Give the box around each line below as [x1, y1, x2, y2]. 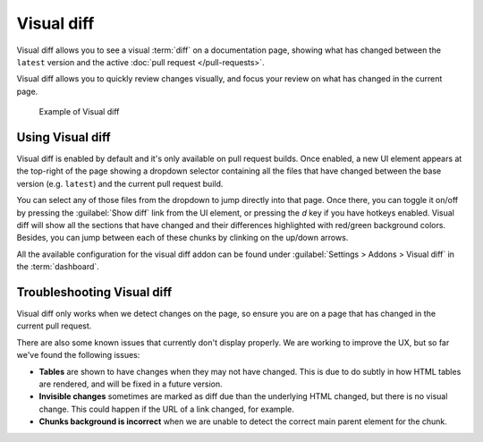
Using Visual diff [16, 130, 111, 145]
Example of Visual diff [38, 106, 120, 117]
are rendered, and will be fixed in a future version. [38, 378, 223, 389]
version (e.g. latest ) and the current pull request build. [16, 178, 224, 189]
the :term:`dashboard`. [16, 261, 100, 272]
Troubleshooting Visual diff [16, 285, 173, 300]
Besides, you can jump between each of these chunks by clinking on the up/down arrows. [16, 233, 349, 243]
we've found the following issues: [16, 350, 140, 361]
